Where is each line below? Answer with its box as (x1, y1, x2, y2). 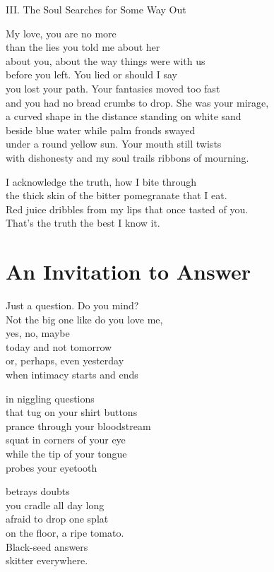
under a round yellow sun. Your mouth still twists (6, 136, 222, 151)
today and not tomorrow (6, 339, 112, 354)
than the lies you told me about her (6, 40, 160, 54)
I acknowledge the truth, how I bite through (6, 174, 196, 189)
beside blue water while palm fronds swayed (6, 122, 196, 137)
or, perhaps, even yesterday (6, 353, 124, 368)
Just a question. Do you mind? (6, 298, 139, 313)
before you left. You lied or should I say (6, 67, 177, 82)
